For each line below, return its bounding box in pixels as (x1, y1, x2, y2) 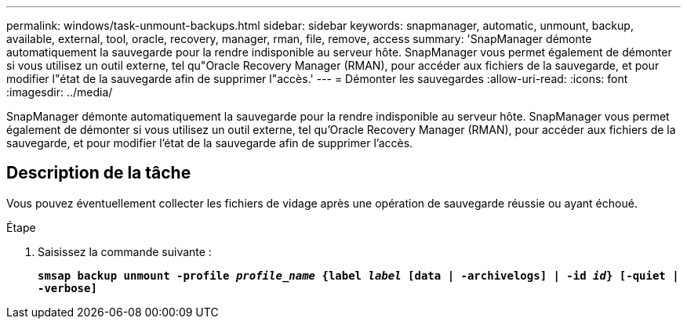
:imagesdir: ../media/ (6, 85, 113, 99)
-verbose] (38, 281, 97, 294)
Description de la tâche (6, 163, 191, 183)
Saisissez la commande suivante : (38, 244, 212, 258)
